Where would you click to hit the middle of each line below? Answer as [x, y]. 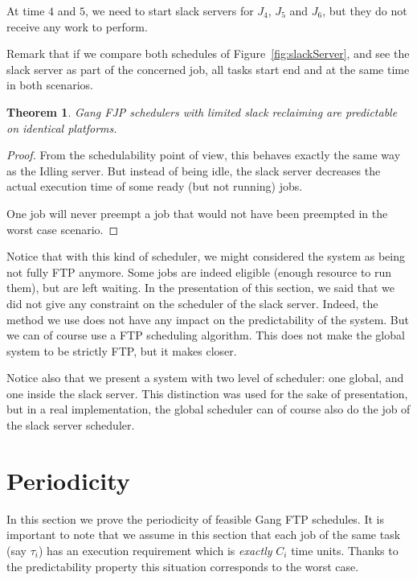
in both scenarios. [50, 85]
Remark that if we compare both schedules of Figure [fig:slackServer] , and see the [208, 53]
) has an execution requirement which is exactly [155, 550]
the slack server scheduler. [71, 425]
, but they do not [365, 10]
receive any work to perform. [77, 26]
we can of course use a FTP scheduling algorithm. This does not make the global [206, 335]
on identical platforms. [62, 128]
